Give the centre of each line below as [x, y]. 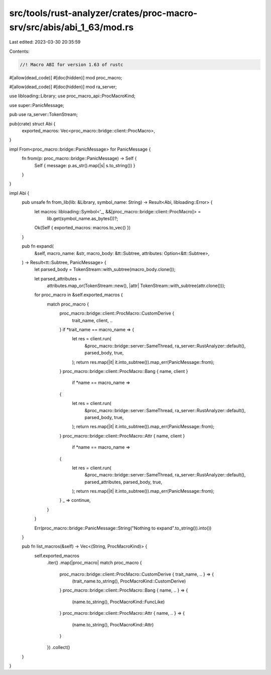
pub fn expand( [38, 246]
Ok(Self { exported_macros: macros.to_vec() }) [83, 228]
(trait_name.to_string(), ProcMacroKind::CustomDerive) [129, 581]
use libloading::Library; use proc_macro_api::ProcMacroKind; [72, 96]
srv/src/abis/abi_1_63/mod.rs [72, 27]
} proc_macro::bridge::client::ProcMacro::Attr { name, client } [122, 436]
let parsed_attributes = [58, 279]
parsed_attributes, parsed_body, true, [123, 482]
